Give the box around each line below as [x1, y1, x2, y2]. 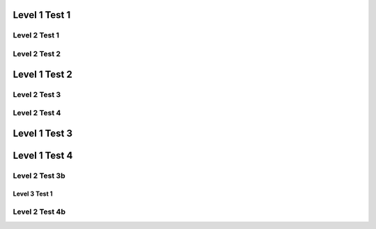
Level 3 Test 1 [13, 189, 53, 198]
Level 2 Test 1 [13, 31, 59, 40]
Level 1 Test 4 [13, 149, 73, 161]
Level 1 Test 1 [13, 9, 71, 21]
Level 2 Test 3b [13, 171, 65, 180]
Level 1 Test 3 [13, 127, 73, 139]
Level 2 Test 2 [13, 49, 61, 58]
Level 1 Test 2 [13, 68, 72, 80]
